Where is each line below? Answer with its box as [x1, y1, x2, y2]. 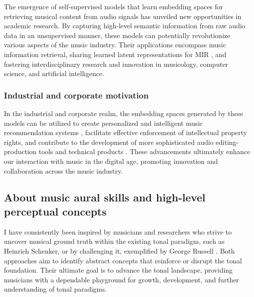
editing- [215, 137, 239, 147]
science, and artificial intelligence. [4, 68, 105, 79]
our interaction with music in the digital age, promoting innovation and [4, 156, 218, 166]
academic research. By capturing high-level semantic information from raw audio [4, 20, 246, 31]
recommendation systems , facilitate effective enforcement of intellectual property [4, 127, 247, 138]
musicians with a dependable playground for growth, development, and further [4, 274, 239, 284]
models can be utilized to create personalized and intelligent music [4, 118, 203, 128]
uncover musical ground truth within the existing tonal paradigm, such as [4, 236, 225, 246]
